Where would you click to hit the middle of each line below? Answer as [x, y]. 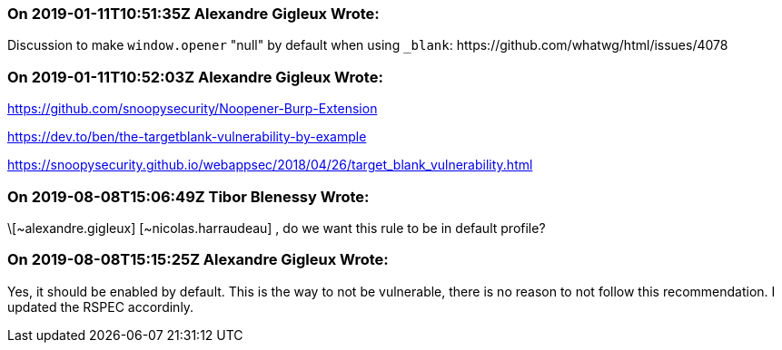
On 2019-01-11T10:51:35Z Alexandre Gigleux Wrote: [193, 14]
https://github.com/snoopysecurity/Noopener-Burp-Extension [193, 109]
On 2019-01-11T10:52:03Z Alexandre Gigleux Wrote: [195, 77]
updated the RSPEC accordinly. [101, 306]
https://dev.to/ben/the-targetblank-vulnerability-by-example [187, 137]
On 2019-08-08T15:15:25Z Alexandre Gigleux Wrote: [198, 260]
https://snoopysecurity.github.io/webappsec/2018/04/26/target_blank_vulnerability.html [270, 165]
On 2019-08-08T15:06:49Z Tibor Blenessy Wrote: [188, 196]
